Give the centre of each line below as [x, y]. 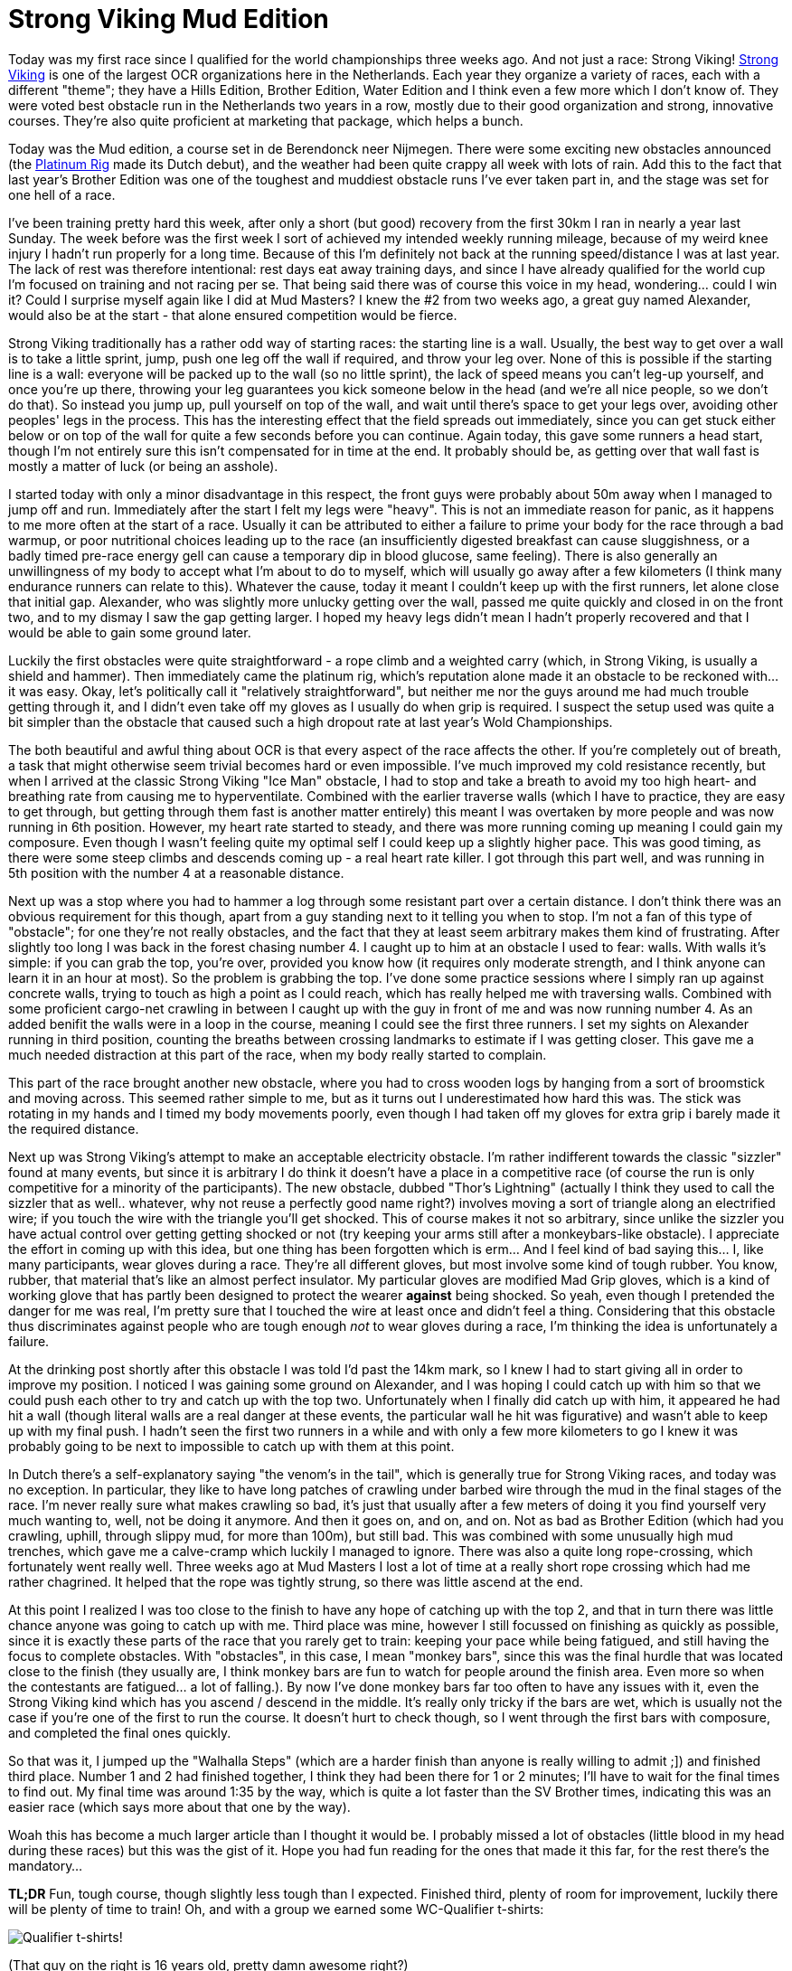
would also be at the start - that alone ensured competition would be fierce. [233, 315]
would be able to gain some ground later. [130, 632]
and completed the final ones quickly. [120, 1732]
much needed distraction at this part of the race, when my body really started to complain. [278, 1054]
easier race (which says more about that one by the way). [179, 1806]
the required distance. [74, 1128]
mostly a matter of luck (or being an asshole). [143, 466]
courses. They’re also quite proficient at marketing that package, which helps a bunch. [266, 120]
